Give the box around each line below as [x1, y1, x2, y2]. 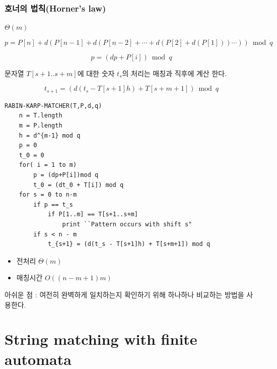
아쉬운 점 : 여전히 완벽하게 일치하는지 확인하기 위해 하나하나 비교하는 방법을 [5, 289, 244, 299]
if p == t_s [33, 201, 74, 208]
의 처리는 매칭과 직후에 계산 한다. [122, 68, 227, 78]
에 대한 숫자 [77, 68, 115, 78]
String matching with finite [5, 329, 197, 349]
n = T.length [19, 112, 62, 119]
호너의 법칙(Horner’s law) [5, 2, 106, 14]
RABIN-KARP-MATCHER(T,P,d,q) [5, 102, 102, 109]
